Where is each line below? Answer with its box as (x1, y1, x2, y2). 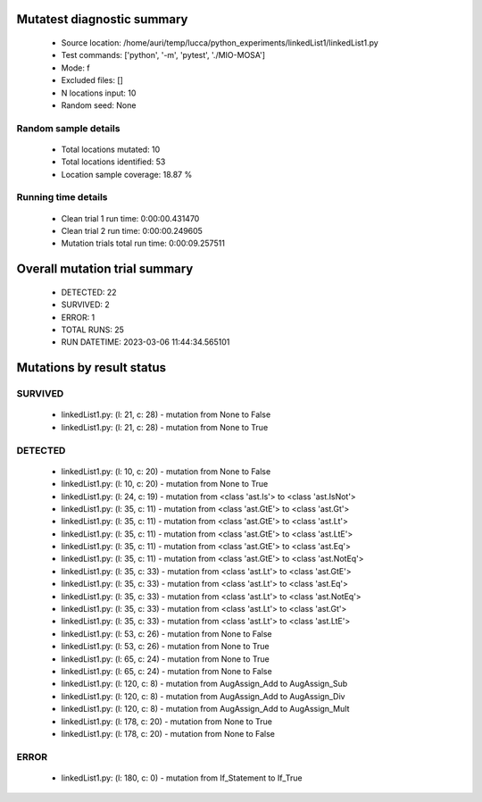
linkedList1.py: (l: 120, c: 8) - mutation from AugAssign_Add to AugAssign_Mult (61, 704, 350, 714)
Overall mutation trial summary (16, 262, 194, 277)
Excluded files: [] (61, 75, 124, 86)
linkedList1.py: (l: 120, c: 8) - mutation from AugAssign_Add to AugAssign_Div (61, 690, 345, 701)
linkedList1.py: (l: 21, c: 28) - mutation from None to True (61, 422, 269, 432)
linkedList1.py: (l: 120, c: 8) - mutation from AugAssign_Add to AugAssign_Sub (61, 679, 348, 689)
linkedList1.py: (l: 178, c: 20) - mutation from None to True (61, 715, 272, 727)
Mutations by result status (16, 360, 167, 375)
